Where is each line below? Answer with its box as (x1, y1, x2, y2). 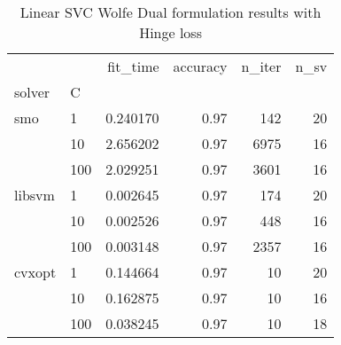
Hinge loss (139, 22, 202, 43)
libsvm (14, 184, 55, 205)
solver (14, 82, 50, 102)
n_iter (241, 56, 282, 76)
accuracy (173, 56, 228, 76)
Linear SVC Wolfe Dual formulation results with (19, 2, 322, 22)
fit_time (107, 56, 159, 76)
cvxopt (14, 262, 57, 282)
